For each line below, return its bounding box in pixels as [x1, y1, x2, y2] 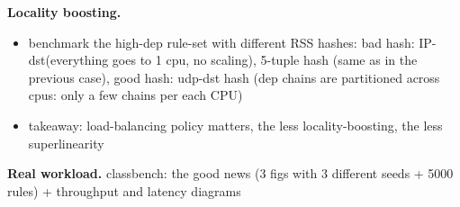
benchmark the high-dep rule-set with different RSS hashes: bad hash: [28, 32, 415, 51]
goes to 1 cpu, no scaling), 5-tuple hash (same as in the [112, 50, 418, 69]
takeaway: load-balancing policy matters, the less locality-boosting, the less [28, 115, 443, 134]
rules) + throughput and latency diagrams [7, 181, 241, 200]
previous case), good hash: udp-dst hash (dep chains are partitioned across [28, 67, 440, 86]
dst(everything [28, 50, 109, 69]
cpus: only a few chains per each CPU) [28, 85, 243, 104]
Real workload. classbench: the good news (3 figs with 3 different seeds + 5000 [7, 164, 454, 183]
